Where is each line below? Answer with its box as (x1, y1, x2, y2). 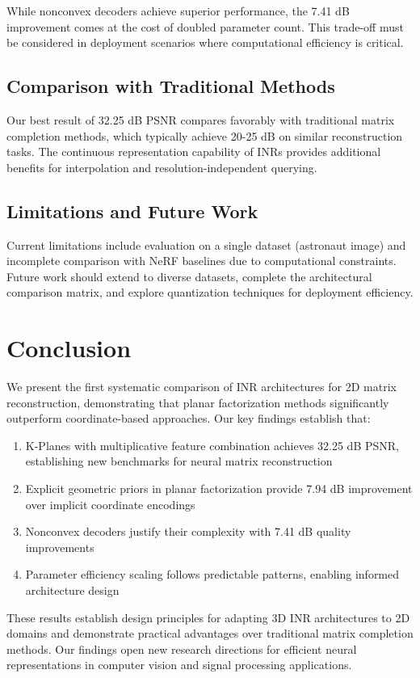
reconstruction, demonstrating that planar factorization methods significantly (6, 394, 389, 411)
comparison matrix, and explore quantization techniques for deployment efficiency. (6, 284, 414, 301)
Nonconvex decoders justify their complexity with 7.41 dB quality (25, 523, 351, 540)
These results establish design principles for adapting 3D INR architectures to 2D (6, 609, 410, 625)
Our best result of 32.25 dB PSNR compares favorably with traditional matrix (6, 111, 395, 128)
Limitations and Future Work (6, 198, 258, 223)
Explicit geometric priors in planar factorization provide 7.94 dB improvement (25, 480, 413, 497)
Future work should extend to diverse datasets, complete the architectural (6, 267, 372, 284)
